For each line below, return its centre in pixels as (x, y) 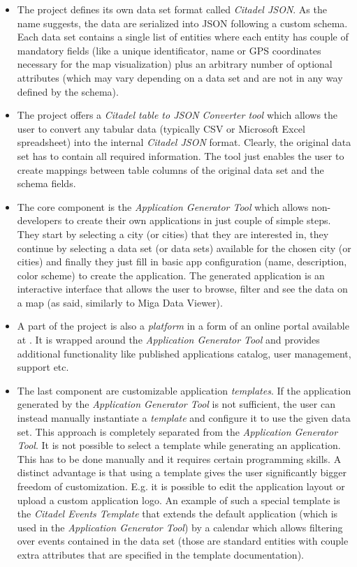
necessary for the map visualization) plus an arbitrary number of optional (175, 64)
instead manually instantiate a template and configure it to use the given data (184, 418)
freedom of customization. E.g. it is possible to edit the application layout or (181, 486)
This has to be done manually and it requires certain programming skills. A (179, 458)
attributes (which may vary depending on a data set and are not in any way (180, 77)
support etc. (43, 367)
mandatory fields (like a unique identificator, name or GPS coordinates (169, 50)
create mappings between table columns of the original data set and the (170, 169)
